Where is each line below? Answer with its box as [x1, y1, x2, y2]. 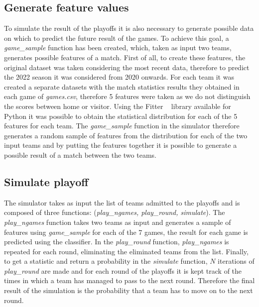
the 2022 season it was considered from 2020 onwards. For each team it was [4, 72, 234, 82]
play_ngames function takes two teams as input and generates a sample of [4, 216, 231, 227]
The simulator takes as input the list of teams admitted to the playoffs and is [4, 197, 240, 207]
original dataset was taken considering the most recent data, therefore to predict [4, 62, 250, 72]
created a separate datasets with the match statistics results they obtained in [4, 81, 240, 92]
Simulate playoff [4, 174, 89, 189]
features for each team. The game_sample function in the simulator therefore [4, 120, 240, 131]
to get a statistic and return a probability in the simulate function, [4, 256, 208, 266]
